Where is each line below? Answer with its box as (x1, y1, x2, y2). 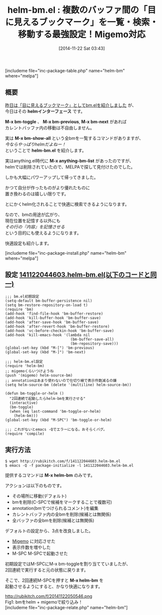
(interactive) (9, 400, 38, 405)
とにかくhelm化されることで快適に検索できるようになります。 (5, 201, 129, 207)
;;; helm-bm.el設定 (5, 359, 43, 364)
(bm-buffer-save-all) (70, 337, 114, 342)
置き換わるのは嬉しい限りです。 (5, 191, 69, 197)
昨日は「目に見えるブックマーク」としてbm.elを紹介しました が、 (5, 102, 137, 108)
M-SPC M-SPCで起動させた (12, 550, 68, 556)
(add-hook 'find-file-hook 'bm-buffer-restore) (5, 311, 104, 316)
